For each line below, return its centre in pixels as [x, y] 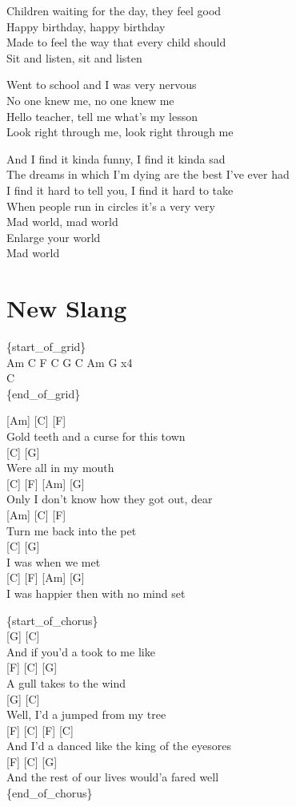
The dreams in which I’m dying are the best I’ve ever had [148, 174]
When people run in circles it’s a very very [111, 206]
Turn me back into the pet [72, 530]
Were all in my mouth [60, 468]
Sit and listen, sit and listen [74, 57]
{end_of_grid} [44, 393]
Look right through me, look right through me [120, 132]
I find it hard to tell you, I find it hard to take [120, 190]
